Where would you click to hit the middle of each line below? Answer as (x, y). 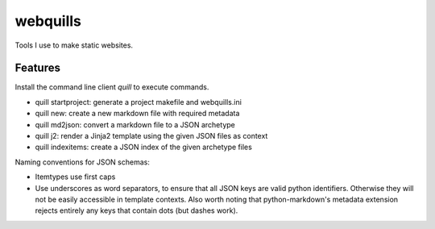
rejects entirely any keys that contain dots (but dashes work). (137, 210)
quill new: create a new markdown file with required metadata (137, 114)
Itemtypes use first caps (75, 177)
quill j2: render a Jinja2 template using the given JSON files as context (151, 136)
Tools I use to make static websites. (74, 45)
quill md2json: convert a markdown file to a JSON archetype (135, 124)
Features (37, 68)
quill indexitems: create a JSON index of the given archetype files (144, 147)
